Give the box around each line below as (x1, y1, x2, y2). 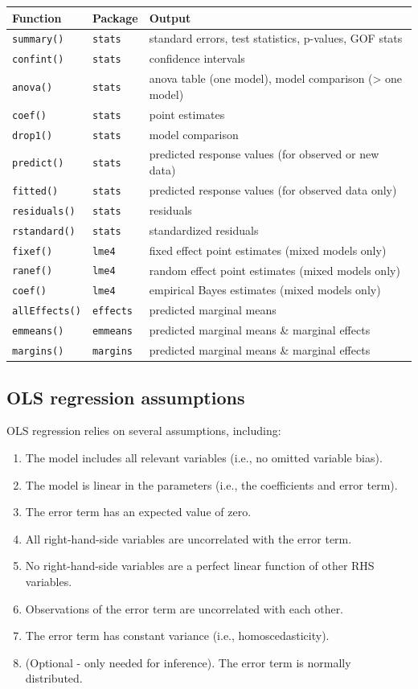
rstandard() (12, 225, 76, 237)
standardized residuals (149, 221, 259, 238)
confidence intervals (149, 50, 245, 67)
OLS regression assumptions (6, 384, 245, 409)
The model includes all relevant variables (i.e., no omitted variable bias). (25, 449, 383, 466)
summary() (12, 34, 64, 46)
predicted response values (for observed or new (149, 146, 379, 162)
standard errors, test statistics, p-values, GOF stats (149, 30, 403, 47)
